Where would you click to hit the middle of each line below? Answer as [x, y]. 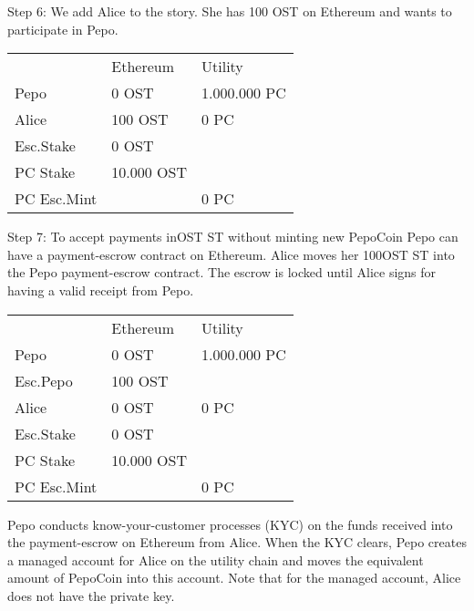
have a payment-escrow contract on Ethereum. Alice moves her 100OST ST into [231, 254]
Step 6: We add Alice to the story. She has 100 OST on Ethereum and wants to [230, 11]
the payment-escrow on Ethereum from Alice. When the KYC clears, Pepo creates [237, 542]
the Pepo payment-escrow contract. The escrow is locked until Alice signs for [222, 272]
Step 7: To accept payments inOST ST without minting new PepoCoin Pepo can [233, 237]
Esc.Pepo [44, 380]
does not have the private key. [91, 595]
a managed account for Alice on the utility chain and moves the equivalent [216, 559]
